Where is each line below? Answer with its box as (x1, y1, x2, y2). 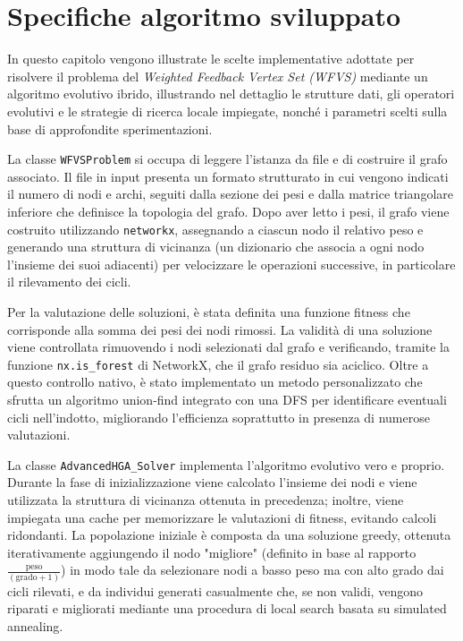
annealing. (7, 616, 63, 635)
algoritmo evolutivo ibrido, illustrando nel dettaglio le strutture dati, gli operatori (7, 84, 455, 103)
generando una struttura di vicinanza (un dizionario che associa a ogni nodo (7, 237, 425, 256)
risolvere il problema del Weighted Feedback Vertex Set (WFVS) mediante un (7, 66, 428, 85)
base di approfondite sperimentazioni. (7, 119, 213, 138)
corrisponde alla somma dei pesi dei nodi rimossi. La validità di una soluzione (7, 320, 433, 338)
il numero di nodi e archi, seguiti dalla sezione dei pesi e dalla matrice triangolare (7, 184, 453, 203)
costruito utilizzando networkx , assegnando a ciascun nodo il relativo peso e (7, 219, 424, 238)
